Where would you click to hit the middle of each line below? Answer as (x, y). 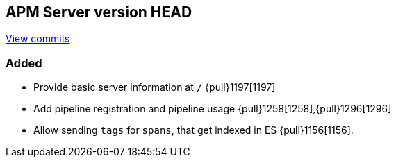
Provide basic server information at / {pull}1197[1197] (155, 87)
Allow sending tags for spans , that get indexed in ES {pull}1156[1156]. (193, 130)
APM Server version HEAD (99, 12)
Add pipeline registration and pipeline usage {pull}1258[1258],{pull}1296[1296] (213, 109)
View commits (38, 39)
